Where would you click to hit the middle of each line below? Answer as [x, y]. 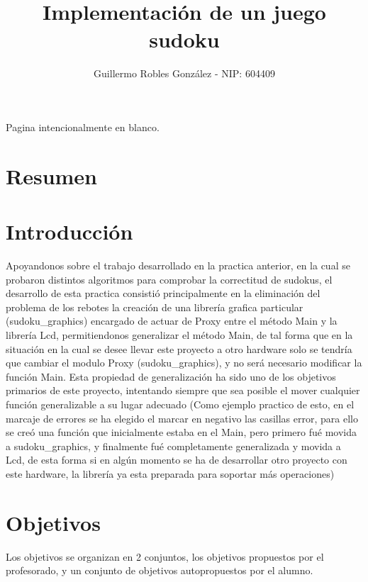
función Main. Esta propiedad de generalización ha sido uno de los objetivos [171, 376]
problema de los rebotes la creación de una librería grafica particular [155, 307]
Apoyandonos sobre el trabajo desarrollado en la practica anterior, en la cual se [178, 265]
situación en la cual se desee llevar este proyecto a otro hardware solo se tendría [179, 348]
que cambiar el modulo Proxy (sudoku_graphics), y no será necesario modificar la [184, 363]
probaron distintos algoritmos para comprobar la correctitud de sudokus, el [169, 279]
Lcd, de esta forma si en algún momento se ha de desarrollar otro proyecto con [177, 460]
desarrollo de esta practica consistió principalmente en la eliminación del [163, 293]
